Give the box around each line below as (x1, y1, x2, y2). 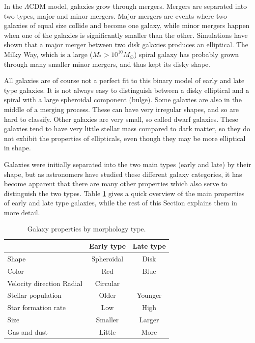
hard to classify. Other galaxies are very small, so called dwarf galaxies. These (4, 114, 238, 124)
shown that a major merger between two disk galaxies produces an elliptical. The (4, 39, 249, 50)
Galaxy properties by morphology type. (27, 224, 146, 234)
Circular (95, 278, 120, 288)
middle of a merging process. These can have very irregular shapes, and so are (4, 104, 239, 114)
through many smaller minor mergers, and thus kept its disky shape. (4, 58, 210, 69)
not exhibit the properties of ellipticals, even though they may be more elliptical (4, 133, 246, 143)
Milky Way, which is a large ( (4, 49, 93, 59)
